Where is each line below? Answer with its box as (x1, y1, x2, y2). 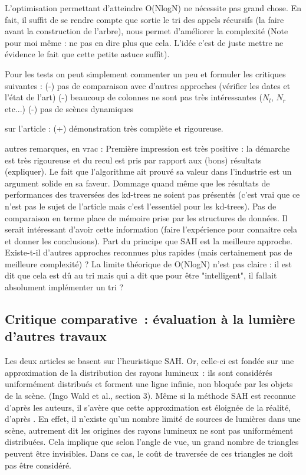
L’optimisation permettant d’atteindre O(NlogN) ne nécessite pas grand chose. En (5, 2, 301, 14)
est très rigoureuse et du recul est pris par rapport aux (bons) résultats (5, 153, 262, 166)
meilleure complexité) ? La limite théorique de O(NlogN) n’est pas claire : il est (5, 257, 292, 270)
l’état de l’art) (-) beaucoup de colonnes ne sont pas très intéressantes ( (5, 91, 262, 103)
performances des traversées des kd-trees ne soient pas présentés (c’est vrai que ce (5, 188, 300, 201)
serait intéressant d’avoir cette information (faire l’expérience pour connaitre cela (5, 223, 297, 235)
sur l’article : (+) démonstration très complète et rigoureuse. (5, 122, 223, 135)
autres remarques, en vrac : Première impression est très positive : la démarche (5, 142, 290, 154)
